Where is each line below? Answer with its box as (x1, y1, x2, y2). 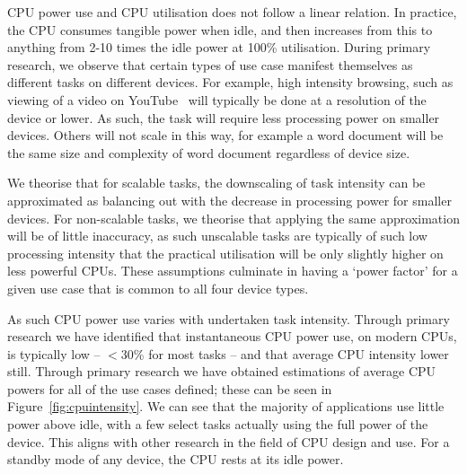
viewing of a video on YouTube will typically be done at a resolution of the (7, 90, 427, 109)
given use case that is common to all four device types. (7, 278, 309, 297)
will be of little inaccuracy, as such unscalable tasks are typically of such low (7, 226, 427, 245)
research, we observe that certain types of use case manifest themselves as (7, 55, 413, 74)
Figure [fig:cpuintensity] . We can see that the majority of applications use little (7, 397, 445, 416)
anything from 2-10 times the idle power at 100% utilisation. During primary (7, 38, 431, 57)
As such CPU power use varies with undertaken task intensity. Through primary (7, 309, 450, 328)
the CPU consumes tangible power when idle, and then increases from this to (7, 20, 433, 39)
